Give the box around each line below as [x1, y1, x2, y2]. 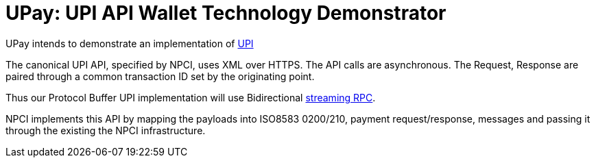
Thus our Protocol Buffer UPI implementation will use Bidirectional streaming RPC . [5, 91, 376, 103]
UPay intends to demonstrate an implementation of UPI [5, 37, 254, 49]
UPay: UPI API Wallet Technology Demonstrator [5, 1, 446, 25]
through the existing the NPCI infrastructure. [5, 124, 206, 136]
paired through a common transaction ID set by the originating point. [5, 70, 315, 82]
